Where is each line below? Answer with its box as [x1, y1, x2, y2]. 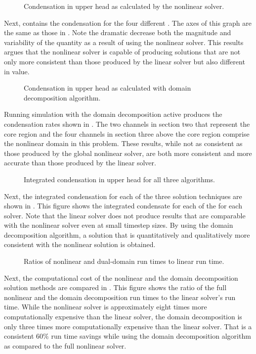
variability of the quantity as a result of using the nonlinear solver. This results [4, 37, 244, 47]
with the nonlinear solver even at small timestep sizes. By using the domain [4, 220, 233, 230]
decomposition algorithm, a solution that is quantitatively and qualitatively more [4, 229, 250, 240]
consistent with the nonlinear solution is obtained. [4, 239, 156, 250]
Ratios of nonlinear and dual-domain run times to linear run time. [24, 256, 224, 266]
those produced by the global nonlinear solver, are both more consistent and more [4, 148, 252, 158]
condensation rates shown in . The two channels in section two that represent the [4, 118, 250, 129]
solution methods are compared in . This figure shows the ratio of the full [4, 282, 227, 293]
